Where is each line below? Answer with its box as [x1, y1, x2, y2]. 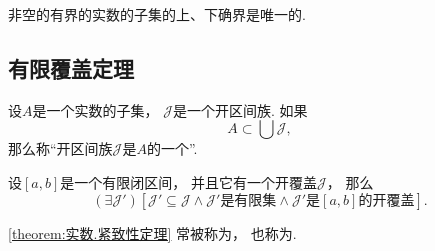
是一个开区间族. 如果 [172, 99, 308, 120]
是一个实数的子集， [32, 99, 159, 120]
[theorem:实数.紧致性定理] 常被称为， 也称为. [8, 222, 297, 243]
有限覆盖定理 [8, 52, 134, 83]
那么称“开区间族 [8, 138, 113, 159]
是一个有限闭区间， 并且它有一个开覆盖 [60, 171, 317, 192]
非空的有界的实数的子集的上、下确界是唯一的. [8, 4, 306, 24]
